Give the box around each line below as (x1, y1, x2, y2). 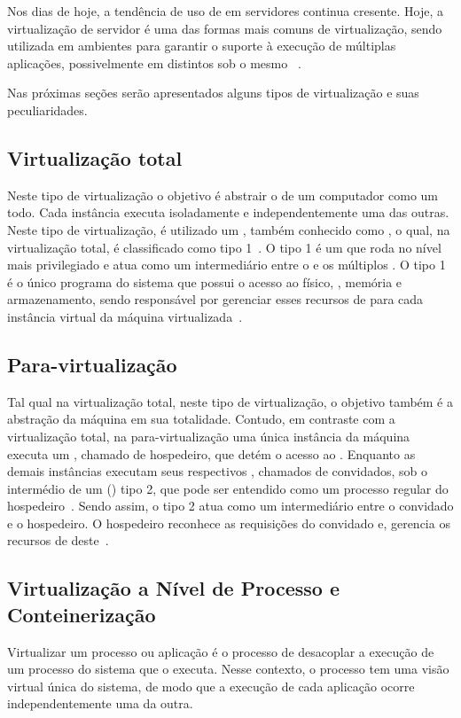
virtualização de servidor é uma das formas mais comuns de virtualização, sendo (7, 19, 442, 37)
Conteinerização (7, 600, 156, 628)
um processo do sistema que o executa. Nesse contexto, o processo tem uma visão (7, 659, 449, 678)
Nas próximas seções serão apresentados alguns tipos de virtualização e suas (7, 83, 419, 102)
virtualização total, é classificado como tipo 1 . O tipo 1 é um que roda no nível (7, 238, 441, 256)
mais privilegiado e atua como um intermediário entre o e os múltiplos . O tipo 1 (7, 255, 446, 274)
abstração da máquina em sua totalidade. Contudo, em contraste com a (7, 410, 395, 428)
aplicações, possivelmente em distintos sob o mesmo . (7, 53, 301, 72)
